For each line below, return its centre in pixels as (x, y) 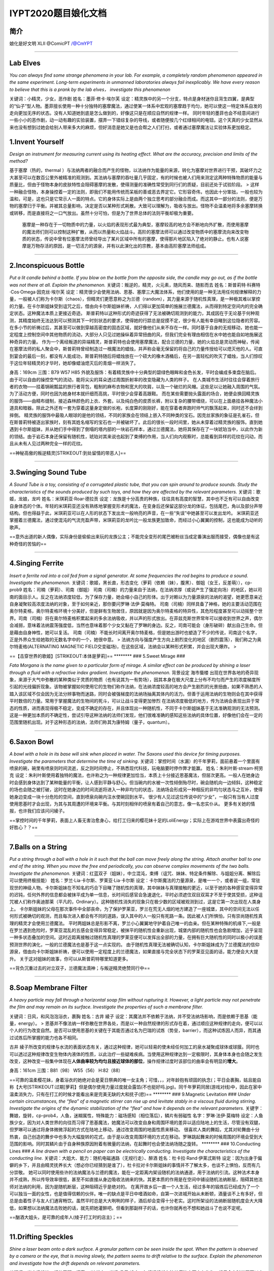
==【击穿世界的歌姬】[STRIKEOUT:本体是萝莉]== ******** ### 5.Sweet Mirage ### (97, 656)
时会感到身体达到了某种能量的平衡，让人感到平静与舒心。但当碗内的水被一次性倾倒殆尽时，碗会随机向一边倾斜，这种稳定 (136, 782)
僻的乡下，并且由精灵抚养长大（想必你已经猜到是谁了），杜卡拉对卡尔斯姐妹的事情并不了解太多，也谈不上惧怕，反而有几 (135, 1165)
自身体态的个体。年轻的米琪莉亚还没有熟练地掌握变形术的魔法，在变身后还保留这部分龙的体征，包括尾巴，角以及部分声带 (136, 506)
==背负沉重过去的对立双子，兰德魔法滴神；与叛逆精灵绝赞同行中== (80, 968)
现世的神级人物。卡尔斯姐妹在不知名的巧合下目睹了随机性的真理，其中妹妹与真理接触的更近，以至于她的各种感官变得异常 (136, 888)
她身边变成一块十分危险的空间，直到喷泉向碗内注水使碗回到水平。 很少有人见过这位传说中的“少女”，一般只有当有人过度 (134, 797)
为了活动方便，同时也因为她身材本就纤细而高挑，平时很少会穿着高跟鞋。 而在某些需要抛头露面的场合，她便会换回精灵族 (134, 394)
